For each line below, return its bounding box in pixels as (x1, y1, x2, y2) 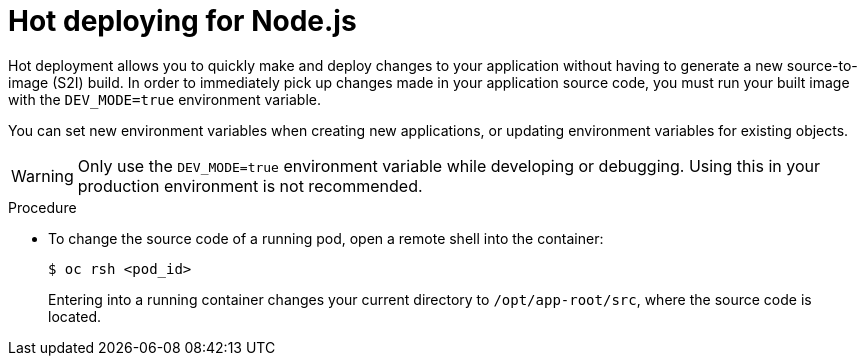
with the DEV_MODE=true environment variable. (8, 90, 322, 108)
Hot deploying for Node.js (8, 4, 357, 38)
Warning (11, 165, 74, 186)
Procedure (8, 198, 77, 216)
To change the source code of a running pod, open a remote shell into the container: (48, 229, 604, 247)
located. (48, 307, 101, 325)
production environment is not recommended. (77, 175, 423, 196)
